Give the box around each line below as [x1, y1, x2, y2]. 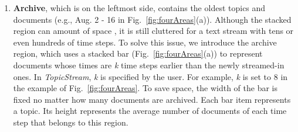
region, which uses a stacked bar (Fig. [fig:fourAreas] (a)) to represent [13, 47, 263, 60]
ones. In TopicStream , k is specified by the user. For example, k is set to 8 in [13, 70, 288, 82]
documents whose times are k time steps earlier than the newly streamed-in [13, 58, 285, 71]
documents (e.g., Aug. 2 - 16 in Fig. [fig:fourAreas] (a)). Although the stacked [13, 13, 292, 25]
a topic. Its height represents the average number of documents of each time [13, 105, 287, 117]
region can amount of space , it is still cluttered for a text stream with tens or [13, 25, 294, 37]
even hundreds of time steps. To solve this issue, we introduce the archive [13, 36, 277, 48]
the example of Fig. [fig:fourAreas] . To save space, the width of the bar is [13, 82, 277, 94]
